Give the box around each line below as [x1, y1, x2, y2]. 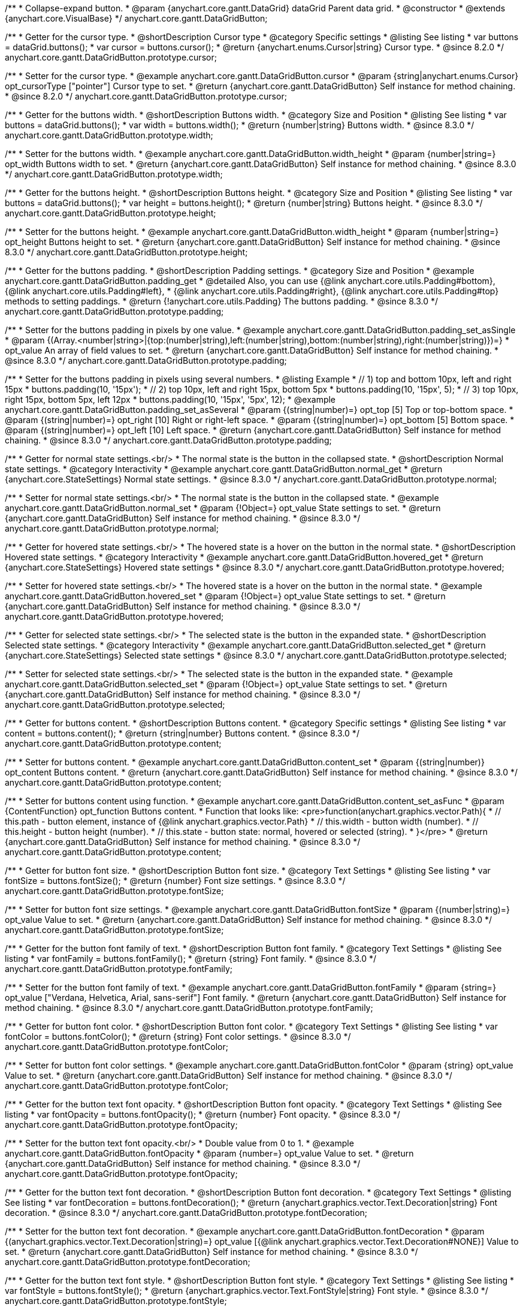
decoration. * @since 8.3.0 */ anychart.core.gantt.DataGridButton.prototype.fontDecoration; [5, 1208, 368, 1218]
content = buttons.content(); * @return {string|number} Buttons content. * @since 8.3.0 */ [5, 728, 359, 738]
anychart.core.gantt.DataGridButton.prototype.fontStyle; [5, 1296, 227, 1306]
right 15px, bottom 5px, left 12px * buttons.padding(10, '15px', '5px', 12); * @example [5, 394, 336, 405]
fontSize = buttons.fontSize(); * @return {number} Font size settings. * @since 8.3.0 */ [5, 876, 346, 886]
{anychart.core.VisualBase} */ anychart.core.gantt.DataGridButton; [5, 13, 268, 23]
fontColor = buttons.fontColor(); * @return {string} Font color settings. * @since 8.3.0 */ [5, 1031, 351, 1042]
